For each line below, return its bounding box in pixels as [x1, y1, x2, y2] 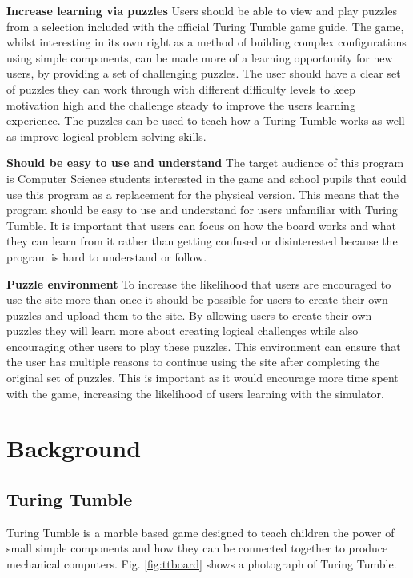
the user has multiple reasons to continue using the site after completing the [6, 353, 380, 370]
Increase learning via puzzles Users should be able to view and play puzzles [6, 2, 397, 18]
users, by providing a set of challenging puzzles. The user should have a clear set [6, 65, 401, 82]
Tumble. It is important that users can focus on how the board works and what [6, 217, 397, 233]
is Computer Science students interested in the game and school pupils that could [6, 169, 407, 186]
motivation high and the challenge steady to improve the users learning [6, 96, 355, 113]
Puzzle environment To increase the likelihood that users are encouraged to [6, 275, 391, 292]
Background [6, 432, 142, 464]
